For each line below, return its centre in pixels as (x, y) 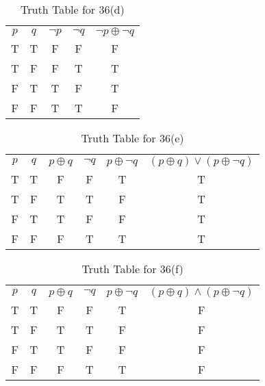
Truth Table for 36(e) (132, 138)
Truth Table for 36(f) (132, 269)
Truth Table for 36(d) (73, 9)
